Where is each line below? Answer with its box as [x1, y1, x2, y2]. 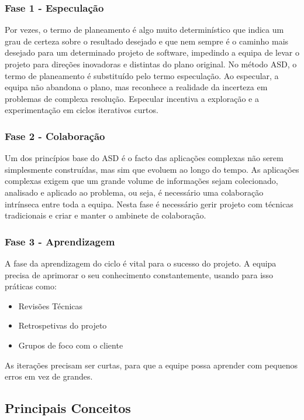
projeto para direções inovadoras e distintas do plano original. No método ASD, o [5, 58, 297, 70]
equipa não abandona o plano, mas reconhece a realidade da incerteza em [5, 81, 268, 93]
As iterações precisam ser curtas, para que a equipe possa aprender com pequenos [5, 358, 298, 371]
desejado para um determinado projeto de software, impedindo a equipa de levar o [5, 46, 299, 59]
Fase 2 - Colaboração [5, 128, 105, 143]
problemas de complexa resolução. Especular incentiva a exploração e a [5, 92, 259, 104]
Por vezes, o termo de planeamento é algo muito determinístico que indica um [5, 23, 284, 36]
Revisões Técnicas [18, 299, 83, 312]
